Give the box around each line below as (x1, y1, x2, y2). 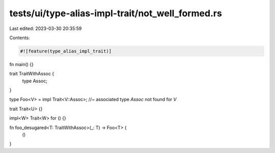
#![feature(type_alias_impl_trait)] (20, 48, 112, 54)
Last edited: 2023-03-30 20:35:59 (9, 25, 82, 32)
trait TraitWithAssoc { (9, 71, 54, 77)
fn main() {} (9, 61, 34, 67)
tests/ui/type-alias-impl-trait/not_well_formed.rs (9, 8, 223, 19)
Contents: (9, 35, 30, 41)
